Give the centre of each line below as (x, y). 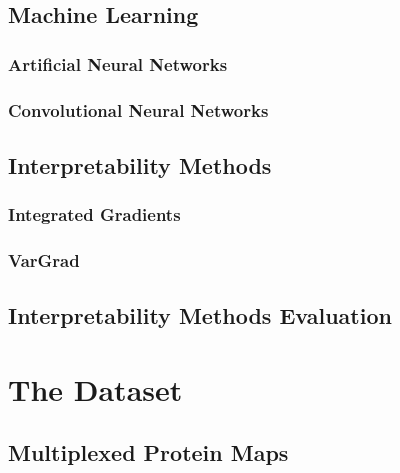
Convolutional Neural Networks (138, 109)
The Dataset (95, 388)
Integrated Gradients (94, 214)
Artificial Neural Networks (118, 63)
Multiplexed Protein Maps (148, 452)
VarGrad (44, 260)
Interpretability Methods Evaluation (200, 315)
